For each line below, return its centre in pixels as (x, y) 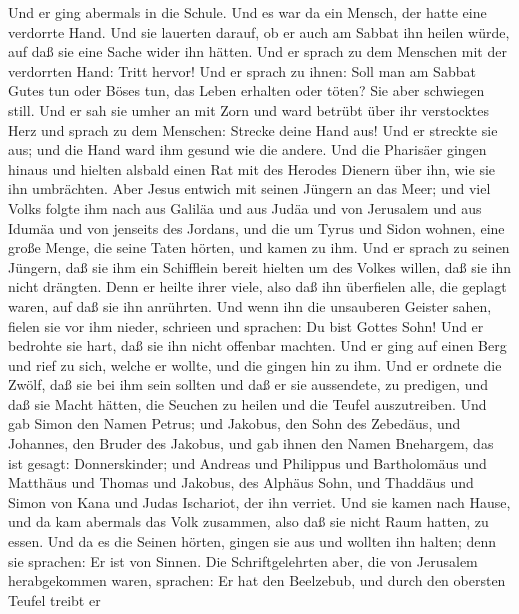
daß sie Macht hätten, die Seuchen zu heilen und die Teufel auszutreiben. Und (247, 403)
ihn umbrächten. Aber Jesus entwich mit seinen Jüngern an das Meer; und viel (249, 188)
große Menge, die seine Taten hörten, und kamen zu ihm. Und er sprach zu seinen (259, 247)
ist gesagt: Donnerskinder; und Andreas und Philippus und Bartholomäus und (247, 462)
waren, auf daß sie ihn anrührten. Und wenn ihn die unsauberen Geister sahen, (250, 305)
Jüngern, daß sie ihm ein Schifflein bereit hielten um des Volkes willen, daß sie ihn (260, 266)
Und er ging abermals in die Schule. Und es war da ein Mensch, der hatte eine (247, 12)
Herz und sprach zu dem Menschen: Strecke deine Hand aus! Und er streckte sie (253, 129)
